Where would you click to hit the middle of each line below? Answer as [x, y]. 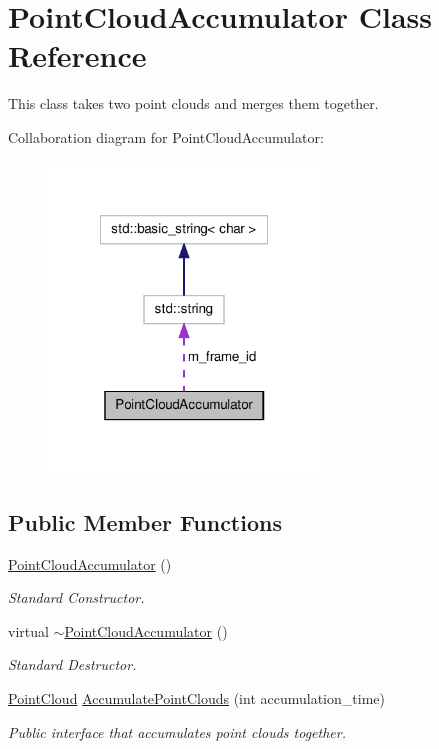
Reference [77, 55]
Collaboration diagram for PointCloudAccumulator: [166, 136]
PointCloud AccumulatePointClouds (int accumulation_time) [196, 697]
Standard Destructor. [72, 664]
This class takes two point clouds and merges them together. [193, 103]
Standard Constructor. [76, 597]
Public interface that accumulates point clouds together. [177, 731]
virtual [28, 630]
